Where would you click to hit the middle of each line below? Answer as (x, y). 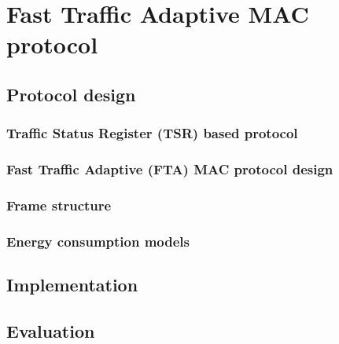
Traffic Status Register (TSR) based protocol (152, 133)
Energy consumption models (98, 241)
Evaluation (51, 330)
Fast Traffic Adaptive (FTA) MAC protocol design (170, 169)
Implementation (72, 285)
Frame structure (59, 205)
